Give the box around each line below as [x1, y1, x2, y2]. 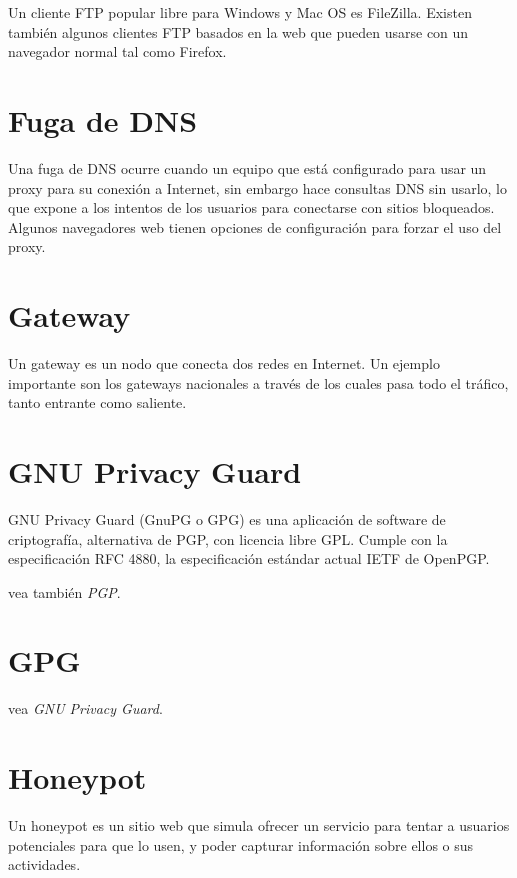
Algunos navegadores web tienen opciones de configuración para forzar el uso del [8, 216, 502, 237]
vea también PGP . [8, 581, 121, 602]
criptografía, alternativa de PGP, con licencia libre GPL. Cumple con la [8, 528, 448, 549]
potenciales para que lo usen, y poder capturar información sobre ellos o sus [8, 834, 474, 855]
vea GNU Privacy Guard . [8, 698, 163, 719]
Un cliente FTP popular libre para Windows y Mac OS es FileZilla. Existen [8, 2, 472, 22]
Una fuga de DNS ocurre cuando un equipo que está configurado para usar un [8, 157, 487, 178]
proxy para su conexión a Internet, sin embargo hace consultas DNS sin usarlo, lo [8, 177, 508, 198]
